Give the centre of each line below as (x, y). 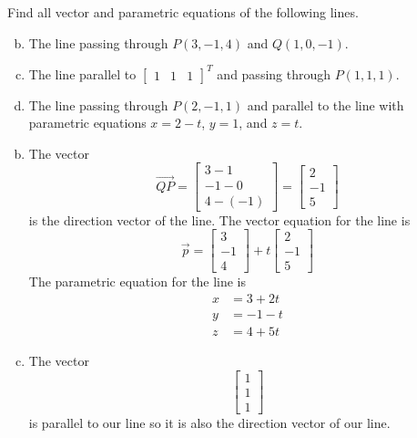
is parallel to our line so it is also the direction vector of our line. (209, 422)
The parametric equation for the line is (137, 282)
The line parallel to (82, 73)
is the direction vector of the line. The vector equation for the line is (219, 219)
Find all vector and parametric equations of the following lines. (183, 12)
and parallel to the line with (325, 104)
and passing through (274, 73)
